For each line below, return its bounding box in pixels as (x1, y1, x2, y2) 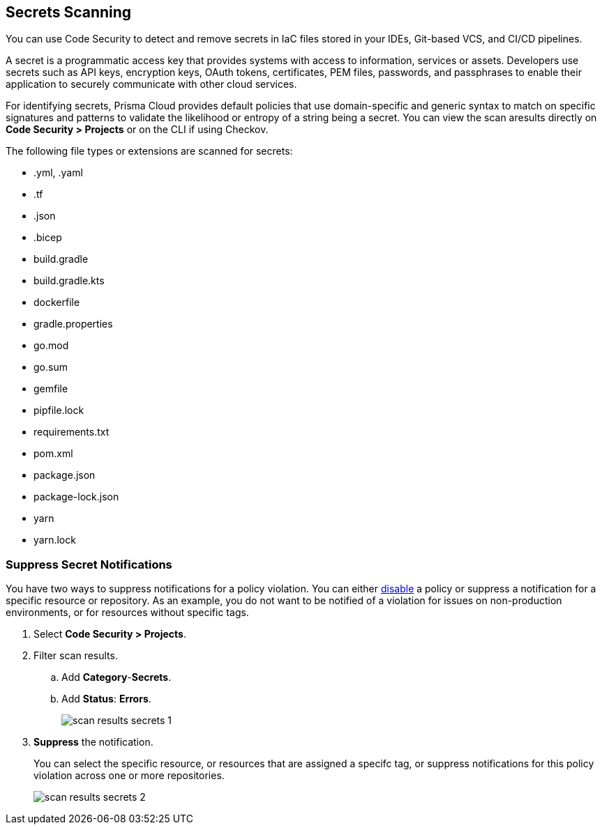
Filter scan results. (33, 650, 118, 662)
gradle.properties (33, 318, 113, 330)
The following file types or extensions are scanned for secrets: (6, 145, 293, 157)
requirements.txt (33, 426, 110, 438)
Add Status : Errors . (61, 693, 151, 705)
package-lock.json (33, 491, 119, 503)
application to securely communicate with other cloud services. (6, 78, 297, 91)
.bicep (33, 231, 62, 244)
